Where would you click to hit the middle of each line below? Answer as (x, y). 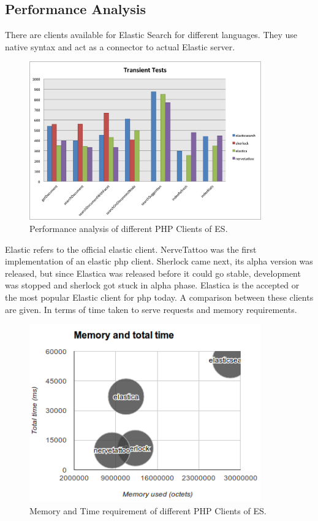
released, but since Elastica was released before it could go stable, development (153, 273)
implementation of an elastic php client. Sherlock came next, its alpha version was (159, 261)
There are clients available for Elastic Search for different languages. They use (151, 35)
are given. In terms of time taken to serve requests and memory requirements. (151, 309)
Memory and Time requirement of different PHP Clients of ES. (148, 510)
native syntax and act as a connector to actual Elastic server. (120, 46)
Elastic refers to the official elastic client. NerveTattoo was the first (131, 249)
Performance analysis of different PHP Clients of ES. (129, 228)
